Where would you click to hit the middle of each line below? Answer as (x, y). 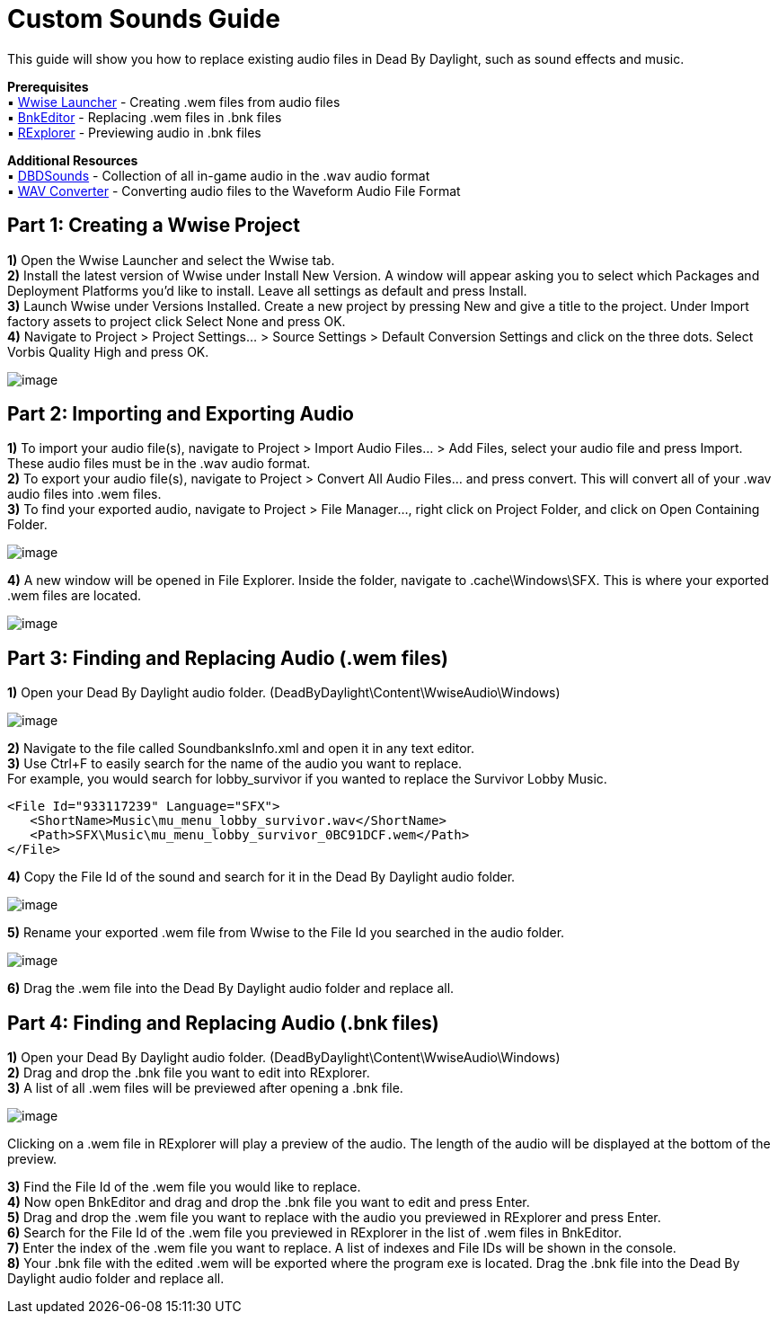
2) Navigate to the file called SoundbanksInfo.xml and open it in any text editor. (241, 749)
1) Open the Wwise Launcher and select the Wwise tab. (171, 260)
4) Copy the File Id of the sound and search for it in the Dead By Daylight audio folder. (261, 877)
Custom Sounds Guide (144, 19)
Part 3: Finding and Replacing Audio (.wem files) (228, 658)
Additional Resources (73, 160)
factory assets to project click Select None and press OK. (177, 321)
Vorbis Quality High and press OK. (108, 351)
